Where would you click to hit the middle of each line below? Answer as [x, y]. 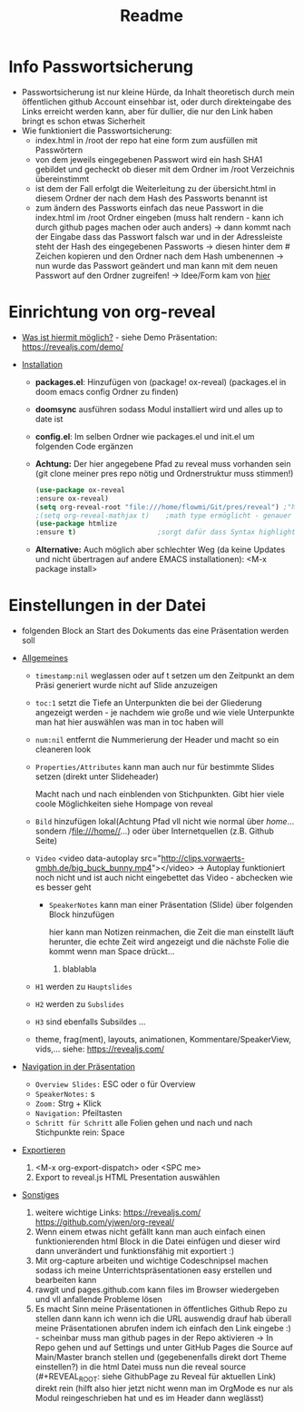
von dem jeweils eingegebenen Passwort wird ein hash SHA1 [149, 159]
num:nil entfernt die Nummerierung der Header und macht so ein [157, 740]
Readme [152, 16]
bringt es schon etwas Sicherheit [83, 121]
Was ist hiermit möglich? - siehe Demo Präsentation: [119, 337]
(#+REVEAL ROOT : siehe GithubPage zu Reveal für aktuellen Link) [156, 1377]
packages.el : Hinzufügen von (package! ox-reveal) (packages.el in [161, 381]
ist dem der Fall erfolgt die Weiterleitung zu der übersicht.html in [155, 188]
